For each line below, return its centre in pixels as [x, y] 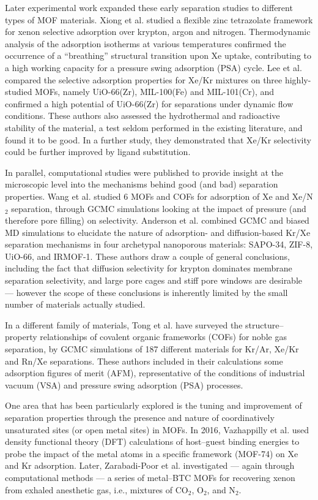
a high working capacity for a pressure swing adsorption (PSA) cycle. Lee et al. [153, 67]
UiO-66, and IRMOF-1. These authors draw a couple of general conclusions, [147, 256]
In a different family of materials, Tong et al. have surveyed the [124, 324]
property [21, 337]
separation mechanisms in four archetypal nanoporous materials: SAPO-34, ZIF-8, [159, 244]
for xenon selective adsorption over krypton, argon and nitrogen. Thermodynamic [158, 32]
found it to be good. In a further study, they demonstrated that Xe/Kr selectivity [158, 139]
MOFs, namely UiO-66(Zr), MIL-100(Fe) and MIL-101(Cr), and [155, 92]
